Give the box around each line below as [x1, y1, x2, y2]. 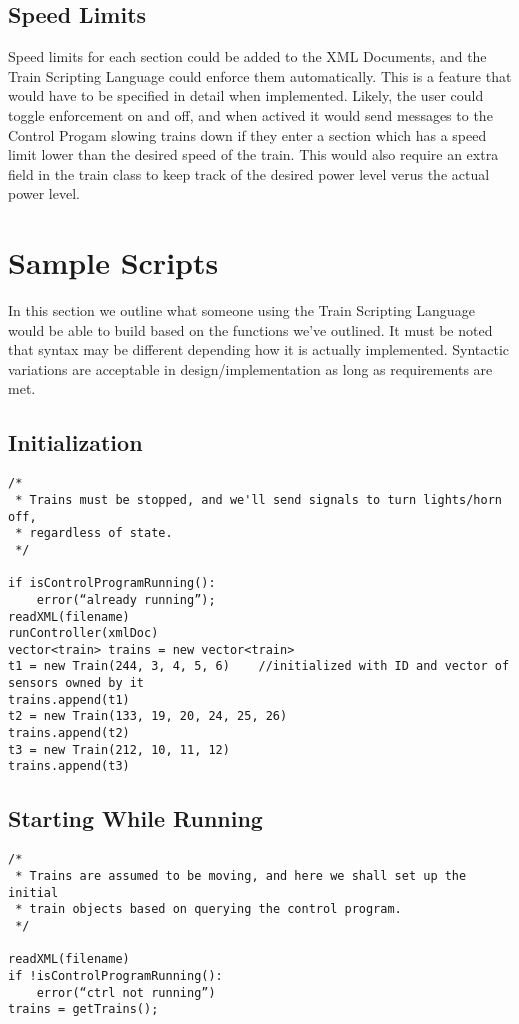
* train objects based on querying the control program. [15, 902, 402, 917]
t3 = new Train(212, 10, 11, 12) [8, 742, 230, 757]
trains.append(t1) [8, 692, 130, 707]
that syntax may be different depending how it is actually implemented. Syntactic [8, 339, 510, 360]
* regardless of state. [15, 526, 173, 541]
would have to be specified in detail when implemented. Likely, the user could [8, 85, 484, 106]
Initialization [8, 427, 143, 458]
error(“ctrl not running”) [36, 985, 216, 1000]
